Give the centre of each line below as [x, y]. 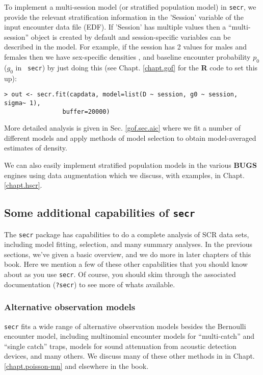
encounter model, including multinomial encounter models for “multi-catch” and [129, 336]
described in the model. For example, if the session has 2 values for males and [126, 47]
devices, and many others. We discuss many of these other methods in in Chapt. [129, 356]
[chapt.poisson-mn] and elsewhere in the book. [76, 366]
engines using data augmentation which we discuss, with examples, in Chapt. [124, 175]
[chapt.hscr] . [23, 185]
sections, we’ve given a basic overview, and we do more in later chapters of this [128, 254]
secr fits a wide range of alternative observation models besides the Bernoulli [125, 326]
